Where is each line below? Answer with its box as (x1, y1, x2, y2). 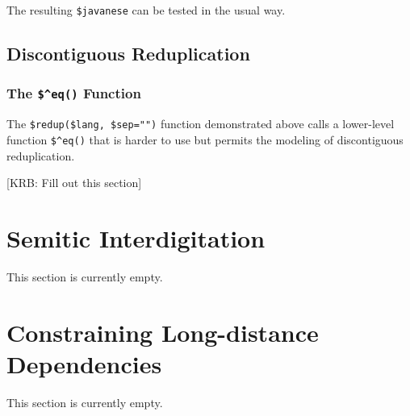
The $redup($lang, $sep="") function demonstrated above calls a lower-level (6, 115, 395, 132)
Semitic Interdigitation (6, 221, 266, 254)
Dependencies (6, 347, 162, 380)
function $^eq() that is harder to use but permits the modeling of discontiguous (6, 131, 404, 148)
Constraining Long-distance (6, 315, 319, 348)
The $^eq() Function (6, 83, 141, 103)
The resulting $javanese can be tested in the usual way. (6, 2, 286, 18)
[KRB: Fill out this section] (6, 174, 142, 191)
